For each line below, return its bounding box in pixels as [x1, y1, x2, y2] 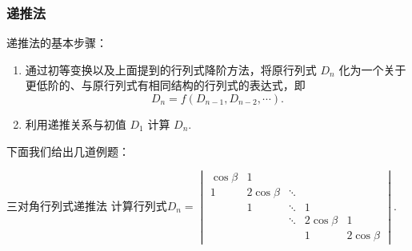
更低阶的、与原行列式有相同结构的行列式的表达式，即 [25, 77, 306, 94]
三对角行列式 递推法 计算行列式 [6, 197, 167, 213]
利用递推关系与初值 [25, 116, 126, 132]
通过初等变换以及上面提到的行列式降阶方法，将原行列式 [25, 61, 317, 78]
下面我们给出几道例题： [6, 142, 130, 159]
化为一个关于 [338, 61, 406, 78]
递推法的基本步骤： [6, 34, 107, 51]
